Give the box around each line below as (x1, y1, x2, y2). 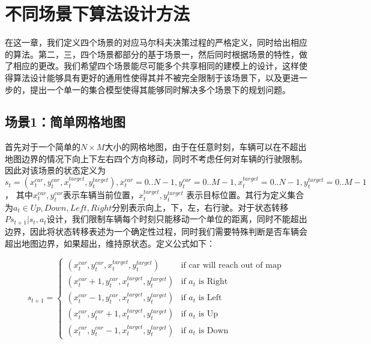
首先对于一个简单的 (5, 140, 80, 153)
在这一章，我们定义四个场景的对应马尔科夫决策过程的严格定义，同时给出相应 (5, 36, 307, 49)
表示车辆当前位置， (63, 189, 139, 201)
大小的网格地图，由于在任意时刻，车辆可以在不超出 (104, 140, 307, 153)
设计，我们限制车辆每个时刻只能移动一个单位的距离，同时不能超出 (46, 213, 307, 225)
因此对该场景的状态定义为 (5, 164, 106, 177)
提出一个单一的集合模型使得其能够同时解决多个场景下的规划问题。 (29, 83, 291, 95)
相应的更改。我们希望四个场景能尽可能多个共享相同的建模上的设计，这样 (13, 59, 299, 72)
